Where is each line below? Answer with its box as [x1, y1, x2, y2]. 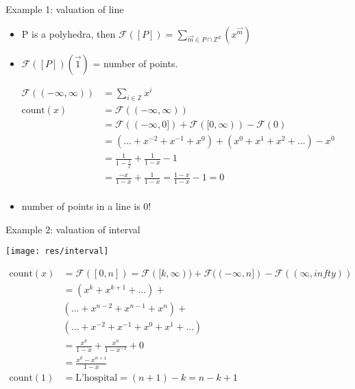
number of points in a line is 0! [21, 199, 151, 213]
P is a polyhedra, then [21, 26, 116, 40]
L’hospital [75, 373, 118, 384]
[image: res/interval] [5, 246, 109, 257]
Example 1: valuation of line [5, 2, 124, 16]
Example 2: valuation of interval [5, 222, 140, 236]
